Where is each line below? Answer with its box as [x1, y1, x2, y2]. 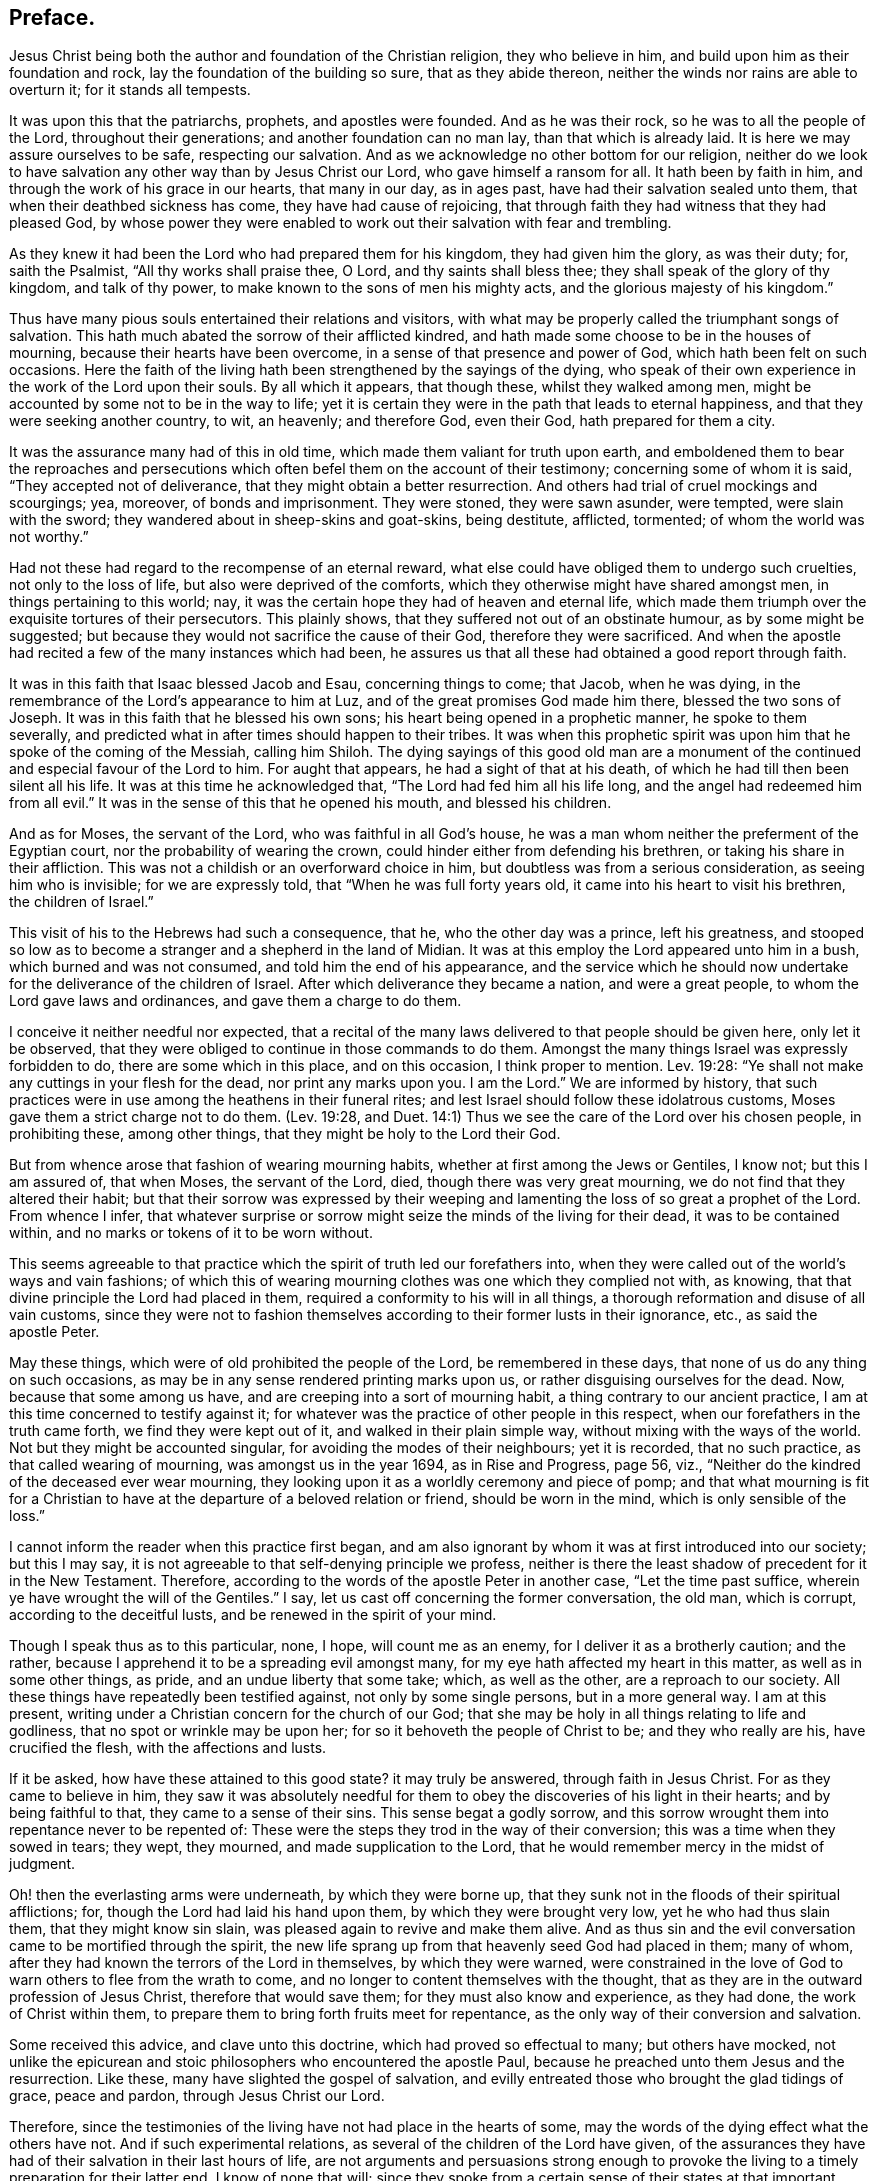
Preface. [9, 5, 96, 30]
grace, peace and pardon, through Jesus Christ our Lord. [9, 2087, 385, 2105]
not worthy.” [9, 528, 89, 546]
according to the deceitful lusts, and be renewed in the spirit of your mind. [9, 1606, 497, 1624]
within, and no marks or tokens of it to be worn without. [9, 1224, 373, 1242]
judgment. [9, 1855, 76, 1873]
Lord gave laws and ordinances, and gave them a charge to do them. [9, 992, 462, 1010]
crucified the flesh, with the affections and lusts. [9, 1739, 327, 1757]
